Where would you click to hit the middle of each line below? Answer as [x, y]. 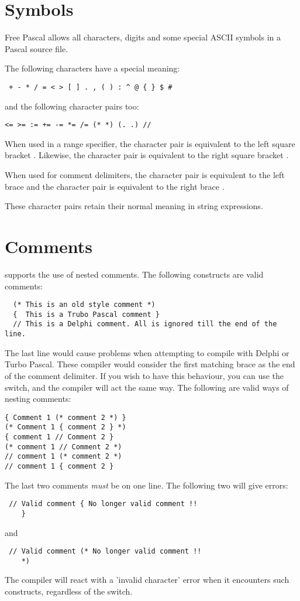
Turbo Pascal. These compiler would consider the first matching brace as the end [150, 364]
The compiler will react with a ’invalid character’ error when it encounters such [147, 580]
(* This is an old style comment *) [84, 305]
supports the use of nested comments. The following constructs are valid [134, 274]
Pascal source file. [37, 48]
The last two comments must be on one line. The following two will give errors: [146, 485]
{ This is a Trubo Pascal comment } [86, 314]
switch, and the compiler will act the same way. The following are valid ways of [147, 387]
